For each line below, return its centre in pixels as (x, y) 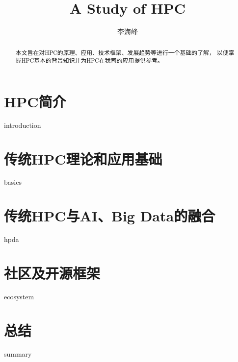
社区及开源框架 (52, 273)
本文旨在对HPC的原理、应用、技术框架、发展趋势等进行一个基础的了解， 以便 (122, 52)
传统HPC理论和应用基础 (83, 158)
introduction (23, 125)
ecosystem (19, 296)
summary (18, 353)
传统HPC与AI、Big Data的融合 (110, 216)
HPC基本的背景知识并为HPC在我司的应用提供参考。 (92, 60)
